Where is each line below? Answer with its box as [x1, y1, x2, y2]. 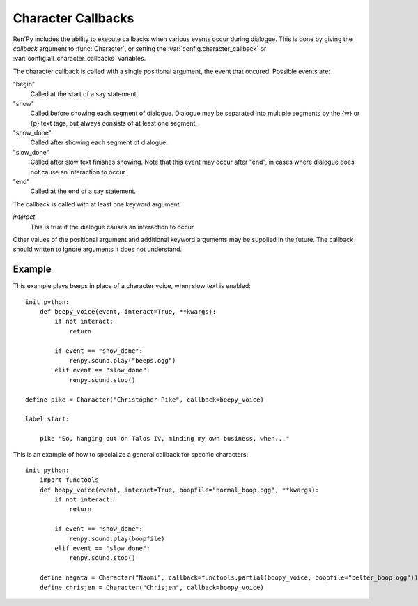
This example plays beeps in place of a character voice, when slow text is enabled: [13, 282, 251, 290]
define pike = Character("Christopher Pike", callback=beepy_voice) [25, 395, 264, 404]
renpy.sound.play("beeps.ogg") [69, 356, 176, 364]
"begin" [13, 80, 36, 89]
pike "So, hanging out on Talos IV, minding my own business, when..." [39, 434, 290, 443]
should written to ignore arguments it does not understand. [13, 245, 183, 254]
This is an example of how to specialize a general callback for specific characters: [13, 450, 249, 458]
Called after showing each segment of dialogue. [30, 138, 169, 146]
